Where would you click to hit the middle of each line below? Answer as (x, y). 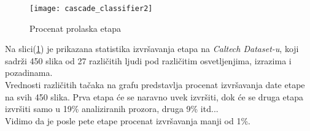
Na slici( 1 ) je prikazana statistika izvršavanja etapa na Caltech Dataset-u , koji (152, 49)
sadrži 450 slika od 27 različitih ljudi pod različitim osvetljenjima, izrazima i (148, 60)
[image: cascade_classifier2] (91, 9)
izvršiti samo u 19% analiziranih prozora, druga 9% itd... (112, 109)
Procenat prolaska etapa (75, 28)
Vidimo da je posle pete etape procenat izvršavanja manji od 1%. (128, 120)
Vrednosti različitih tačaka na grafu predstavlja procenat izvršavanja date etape (155, 85)
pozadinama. (29, 73)
